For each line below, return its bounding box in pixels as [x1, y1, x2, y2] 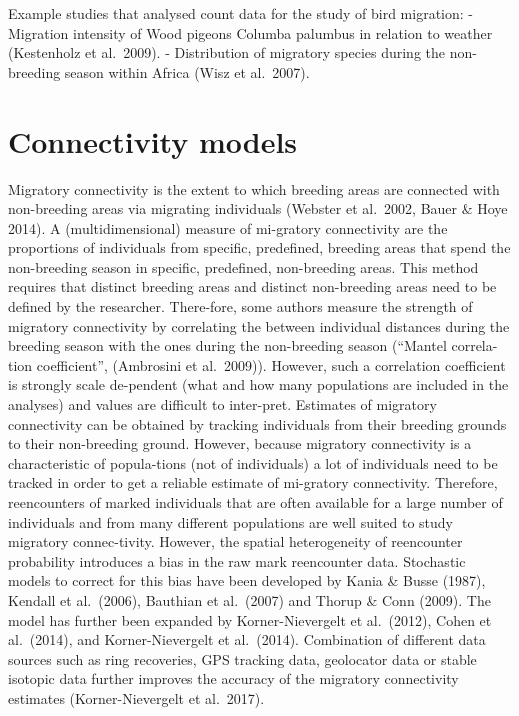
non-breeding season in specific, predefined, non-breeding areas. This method [8, 256, 479, 277]
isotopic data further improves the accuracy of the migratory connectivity [8, 668, 459, 689]
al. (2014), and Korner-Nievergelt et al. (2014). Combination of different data [8, 629, 486, 650]
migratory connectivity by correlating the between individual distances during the [8, 315, 510, 336]
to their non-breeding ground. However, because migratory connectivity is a [8, 433, 472, 454]
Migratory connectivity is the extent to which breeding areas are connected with [8, 178, 500, 199]
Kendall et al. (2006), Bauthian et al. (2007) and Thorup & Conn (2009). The [8, 589, 491, 610]
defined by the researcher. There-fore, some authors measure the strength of [8, 296, 473, 317]
